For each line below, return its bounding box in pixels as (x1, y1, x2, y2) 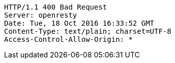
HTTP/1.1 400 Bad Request (4, 3, 107, 11)
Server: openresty (4, 11, 77, 19)
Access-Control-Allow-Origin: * (4, 35, 133, 43)
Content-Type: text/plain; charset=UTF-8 (4, 27, 171, 35)
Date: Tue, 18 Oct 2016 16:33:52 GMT (4, 19, 155, 27)
